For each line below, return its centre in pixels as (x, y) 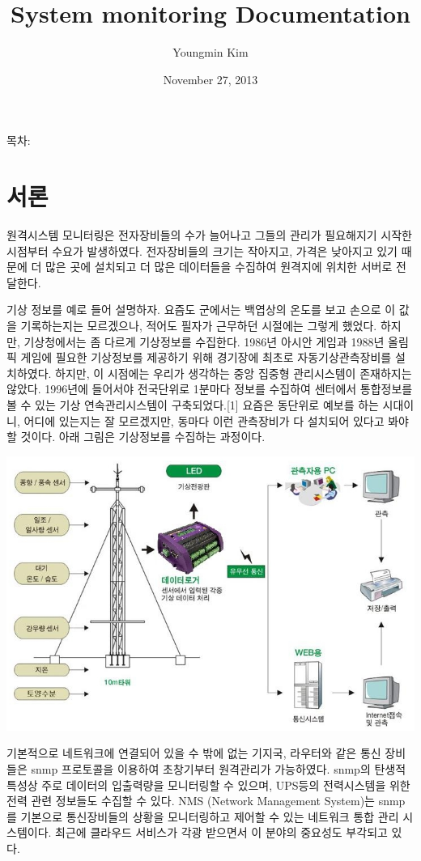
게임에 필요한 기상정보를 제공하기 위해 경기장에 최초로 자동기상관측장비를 (206, 357)
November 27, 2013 (210, 79)
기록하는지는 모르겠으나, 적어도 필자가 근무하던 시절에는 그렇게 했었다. (199, 325)
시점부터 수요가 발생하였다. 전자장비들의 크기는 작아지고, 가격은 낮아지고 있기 (202, 250)
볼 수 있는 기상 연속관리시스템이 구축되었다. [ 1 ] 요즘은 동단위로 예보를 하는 (193, 404)
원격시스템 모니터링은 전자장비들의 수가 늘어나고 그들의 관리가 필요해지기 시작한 (209, 235)
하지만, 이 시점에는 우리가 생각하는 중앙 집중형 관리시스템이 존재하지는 (234, 373)
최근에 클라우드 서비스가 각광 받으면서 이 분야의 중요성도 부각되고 (221, 832)
